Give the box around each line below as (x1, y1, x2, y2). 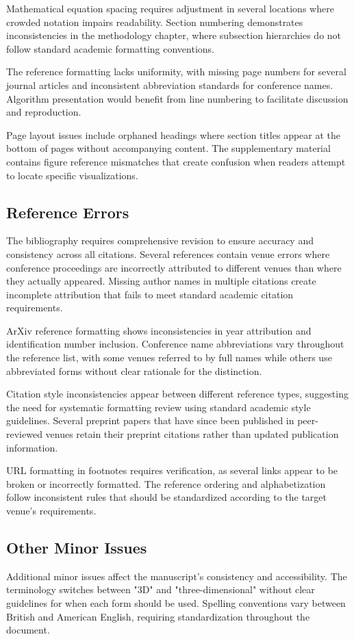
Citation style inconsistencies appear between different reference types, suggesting (6, 387, 349, 401)
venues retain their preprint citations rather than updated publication (45, 427, 339, 441)
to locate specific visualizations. (6, 168, 138, 182)
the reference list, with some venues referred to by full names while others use (6, 350, 332, 365)
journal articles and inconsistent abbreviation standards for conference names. (6, 77, 333, 92)
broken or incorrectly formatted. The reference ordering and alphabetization (6, 476, 326, 491)
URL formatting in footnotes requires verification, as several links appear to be (6, 463, 338, 478)
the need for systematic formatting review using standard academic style (6, 400, 311, 414)
